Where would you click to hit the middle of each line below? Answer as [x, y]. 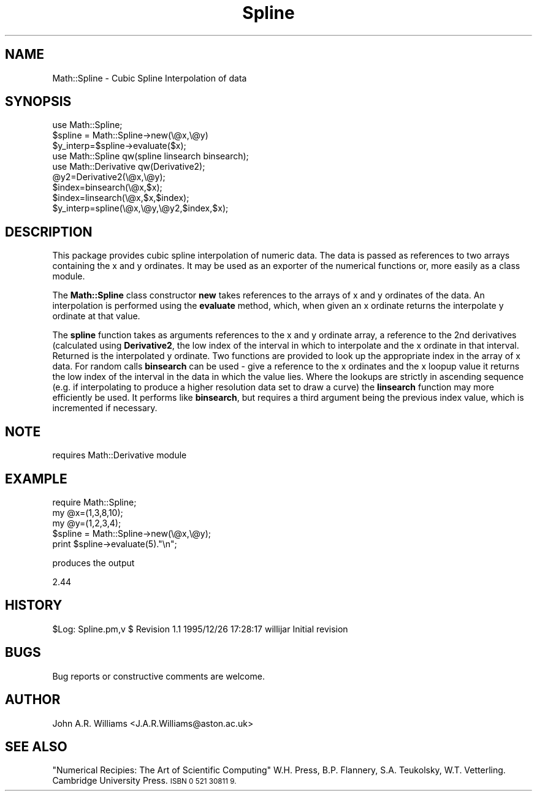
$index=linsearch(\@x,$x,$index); [121, 198]
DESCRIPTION [49, 232]
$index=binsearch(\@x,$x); [107, 188]
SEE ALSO [36, 746]
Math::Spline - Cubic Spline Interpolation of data [150, 78]
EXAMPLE [36, 479]
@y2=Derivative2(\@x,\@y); [109, 177]
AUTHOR [33, 700]
